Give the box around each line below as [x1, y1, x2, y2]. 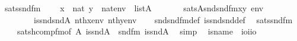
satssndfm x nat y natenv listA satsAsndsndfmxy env [4, 2, 264, 14]
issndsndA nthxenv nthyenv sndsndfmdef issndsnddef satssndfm [33, 13, 293, 26]
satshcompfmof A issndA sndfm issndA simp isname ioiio [17, 25, 257, 37]
